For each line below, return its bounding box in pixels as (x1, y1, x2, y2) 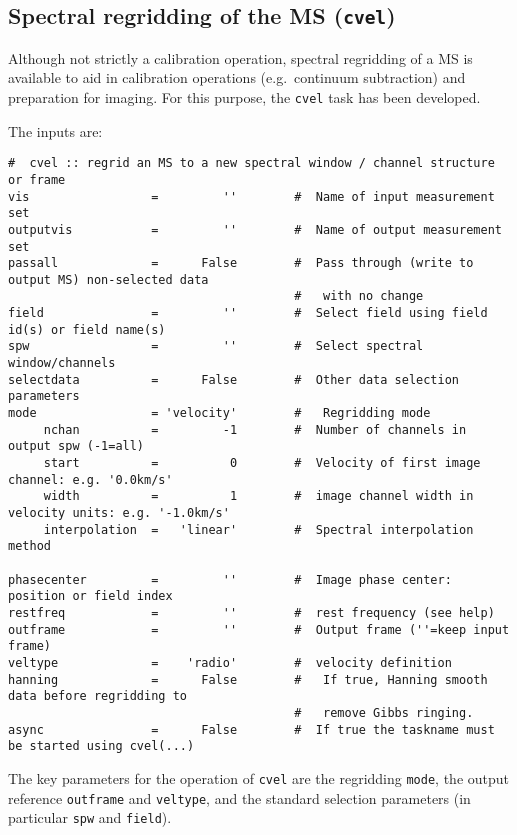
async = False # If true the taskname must (8, 722, 495, 737)
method (8, 539, 51, 554)
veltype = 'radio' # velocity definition (8, 655, 452, 670)
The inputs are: (8, 120, 103, 141)
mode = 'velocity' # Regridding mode (8, 406, 431, 421)
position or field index (8, 589, 173, 604)
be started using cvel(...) (8, 739, 195, 754)
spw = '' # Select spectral (8, 339, 424, 354)
